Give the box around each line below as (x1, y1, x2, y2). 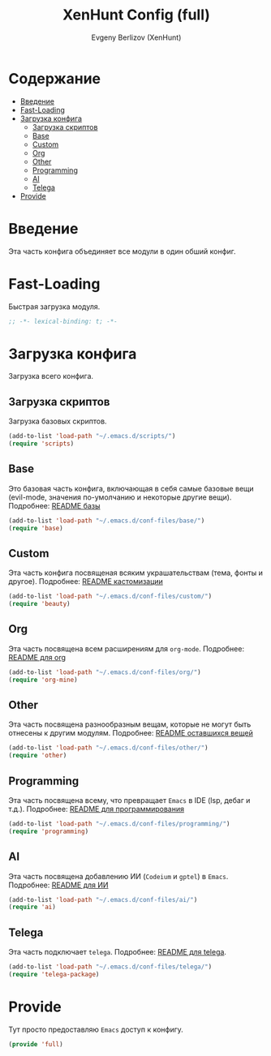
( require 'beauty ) (8, 600, 71, 608)
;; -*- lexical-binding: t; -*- (8, 317, 118, 325)
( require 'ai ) (8, 903, 57, 912)
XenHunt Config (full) (62, 6, 211, 24)
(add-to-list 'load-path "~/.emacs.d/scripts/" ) (8, 432, 176, 440)
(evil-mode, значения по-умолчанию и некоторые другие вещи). (8, 492, 232, 502)
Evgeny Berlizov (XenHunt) (91, 32, 182, 42)
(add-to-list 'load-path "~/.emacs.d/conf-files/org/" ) (8, 668, 201, 676)
